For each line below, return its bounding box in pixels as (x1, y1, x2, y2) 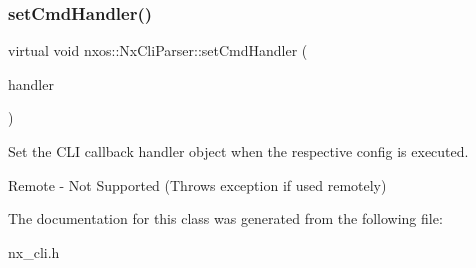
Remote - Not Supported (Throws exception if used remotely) (8, 174, 387, 195)
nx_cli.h (8, 241, 60, 262)
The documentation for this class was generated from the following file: (8, 208, 443, 229)
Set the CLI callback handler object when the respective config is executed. (8, 141, 469, 161)
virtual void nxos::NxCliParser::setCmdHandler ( (8, 40, 308, 61)
